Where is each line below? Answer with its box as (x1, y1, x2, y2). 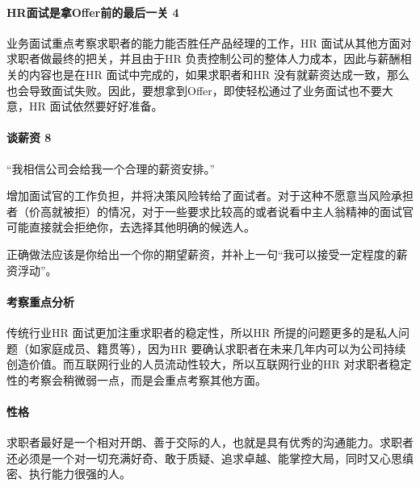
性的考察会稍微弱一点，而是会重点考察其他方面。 (6, 371, 267, 388)
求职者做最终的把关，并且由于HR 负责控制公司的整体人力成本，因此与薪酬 (6, 50, 401, 67)
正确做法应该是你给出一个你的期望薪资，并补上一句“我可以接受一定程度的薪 (6, 245, 408, 262)
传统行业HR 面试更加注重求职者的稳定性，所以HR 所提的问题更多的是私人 (6, 323, 398, 340)
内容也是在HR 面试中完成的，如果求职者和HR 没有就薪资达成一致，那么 (28, 65, 409, 82)
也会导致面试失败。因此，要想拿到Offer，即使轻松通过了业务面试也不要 (6, 81, 382, 98)
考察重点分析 (6, 293, 74, 310)
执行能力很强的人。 (28, 465, 131, 482)
